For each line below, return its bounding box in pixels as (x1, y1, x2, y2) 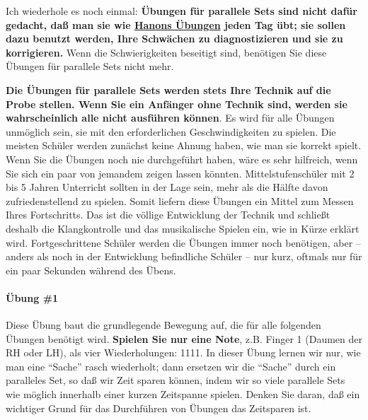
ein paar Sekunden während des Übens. (6, 262, 176, 277)
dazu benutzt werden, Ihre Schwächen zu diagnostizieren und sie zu (6, 31, 343, 46)
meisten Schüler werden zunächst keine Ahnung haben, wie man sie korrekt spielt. (6, 138, 362, 153)
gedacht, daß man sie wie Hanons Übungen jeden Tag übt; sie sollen (6, 17, 346, 32)
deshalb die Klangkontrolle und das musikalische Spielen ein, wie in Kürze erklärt (6, 221, 360, 235)
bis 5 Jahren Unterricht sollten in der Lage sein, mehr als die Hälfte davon (6, 180, 328, 194)
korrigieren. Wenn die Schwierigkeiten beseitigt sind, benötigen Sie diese (6, 45, 327, 59)
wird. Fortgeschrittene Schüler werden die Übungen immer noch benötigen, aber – (6, 235, 361, 250)
